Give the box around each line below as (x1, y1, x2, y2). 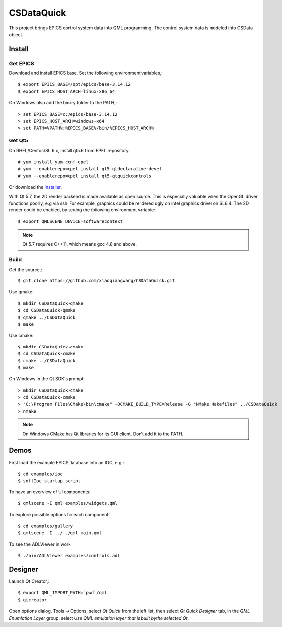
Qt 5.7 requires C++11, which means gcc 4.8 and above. (22, 241, 137, 247)
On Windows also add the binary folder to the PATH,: (9, 100, 117, 106)
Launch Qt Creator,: (9, 578, 50, 584)
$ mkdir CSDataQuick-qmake (18, 300, 84, 306)
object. (9, 31, 24, 37)
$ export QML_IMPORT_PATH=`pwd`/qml (18, 590, 107, 596)
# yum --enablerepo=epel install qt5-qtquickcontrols (18, 173, 151, 179)
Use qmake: (9, 289, 34, 295)
